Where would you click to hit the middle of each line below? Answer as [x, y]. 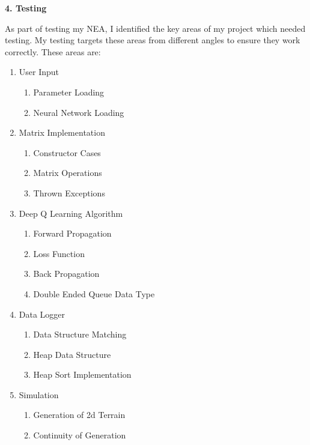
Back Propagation [66, 274]
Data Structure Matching [80, 334]
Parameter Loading [69, 92]
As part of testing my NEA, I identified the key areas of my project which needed [155, 28]
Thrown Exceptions [69, 192]
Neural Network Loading [79, 112]
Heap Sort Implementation [82, 374]
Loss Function [59, 253]
